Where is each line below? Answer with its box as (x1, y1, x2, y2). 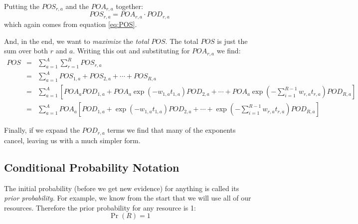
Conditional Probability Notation (4, 159, 179, 175)
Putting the (4, 1, 39, 11)
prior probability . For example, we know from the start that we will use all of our (4, 193, 251, 203)
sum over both (4, 45, 48, 56)
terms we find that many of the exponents (107, 125, 236, 135)
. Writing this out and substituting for (73, 45, 190, 56)
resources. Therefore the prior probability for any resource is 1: (4, 202, 196, 213)
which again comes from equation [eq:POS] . (4, 18, 137, 29)
